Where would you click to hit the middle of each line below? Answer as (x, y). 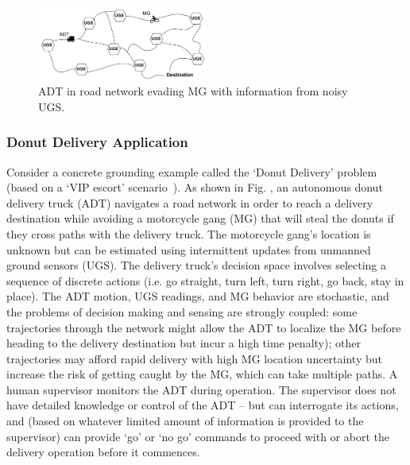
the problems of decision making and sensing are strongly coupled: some (182, 311)
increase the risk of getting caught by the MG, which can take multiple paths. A (202, 374)
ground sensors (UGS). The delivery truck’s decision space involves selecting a (197, 265)
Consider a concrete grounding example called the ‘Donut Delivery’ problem (192, 171)
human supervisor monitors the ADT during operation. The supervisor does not (201, 389)
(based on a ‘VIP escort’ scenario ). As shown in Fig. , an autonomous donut (195, 187)
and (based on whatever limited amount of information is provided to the (185, 421)
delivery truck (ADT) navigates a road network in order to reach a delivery (190, 202)
